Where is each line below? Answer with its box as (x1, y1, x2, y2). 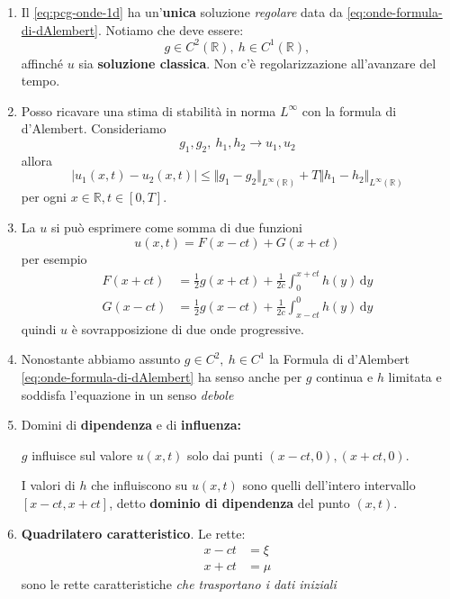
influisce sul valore (31, 445, 132, 464)
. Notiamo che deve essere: (98, 20, 244, 39)
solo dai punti (187, 445, 263, 464)
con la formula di (301, 101, 397, 120)
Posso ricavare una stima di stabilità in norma (21, 101, 276, 120)
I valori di (21, 476, 76, 495)
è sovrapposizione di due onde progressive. (71, 319, 304, 338)
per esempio (21, 249, 87, 268)
